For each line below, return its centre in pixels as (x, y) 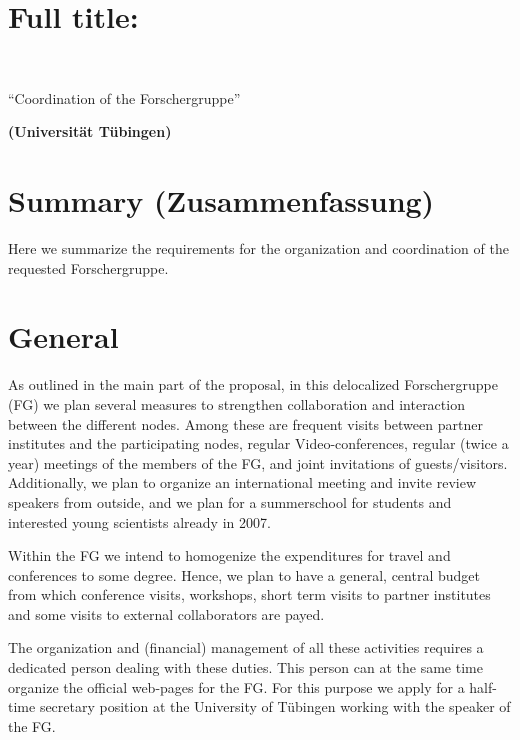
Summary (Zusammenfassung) (221, 200)
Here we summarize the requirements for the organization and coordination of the (258, 248)
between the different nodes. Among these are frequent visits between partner (245, 423)
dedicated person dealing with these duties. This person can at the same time (245, 667)
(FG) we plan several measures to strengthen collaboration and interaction (236, 403)
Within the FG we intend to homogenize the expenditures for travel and (229, 555)
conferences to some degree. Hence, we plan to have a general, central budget (244, 574)
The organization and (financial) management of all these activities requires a (246, 647)
